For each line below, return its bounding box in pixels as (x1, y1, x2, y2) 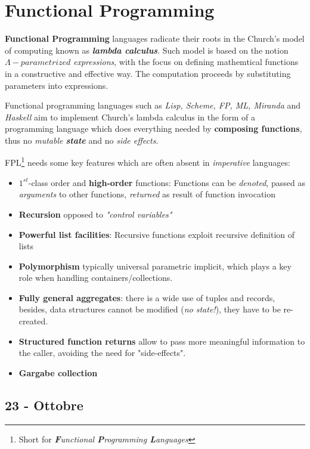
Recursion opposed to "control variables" (18, 208, 172, 220)
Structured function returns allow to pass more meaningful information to (18, 335, 305, 347)
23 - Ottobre (5, 395, 83, 414)
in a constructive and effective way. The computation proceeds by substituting (5, 67, 291, 79)
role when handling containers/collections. (18, 271, 173, 284)
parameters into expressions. (5, 79, 108, 91)
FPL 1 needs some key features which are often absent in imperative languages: (5, 154, 290, 169)
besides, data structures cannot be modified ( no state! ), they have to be (18, 303, 281, 315)
